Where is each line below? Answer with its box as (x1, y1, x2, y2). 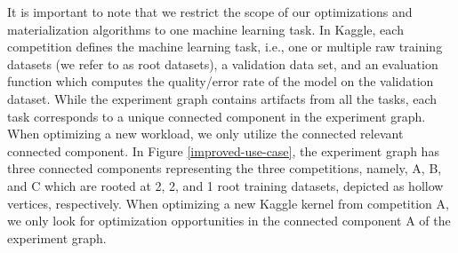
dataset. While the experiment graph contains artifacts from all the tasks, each (7, 89, 438, 107)
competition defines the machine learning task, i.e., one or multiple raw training (7, 37, 443, 56)
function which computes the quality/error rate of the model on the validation (7, 72, 434, 91)
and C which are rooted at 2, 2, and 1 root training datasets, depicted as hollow (7, 176, 444, 194)
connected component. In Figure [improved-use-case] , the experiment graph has (7, 141, 439, 160)
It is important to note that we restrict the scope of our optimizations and (7, 3, 413, 20)
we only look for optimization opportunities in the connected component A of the (7, 211, 451, 230)
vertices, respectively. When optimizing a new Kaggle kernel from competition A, (7, 194, 449, 212)
